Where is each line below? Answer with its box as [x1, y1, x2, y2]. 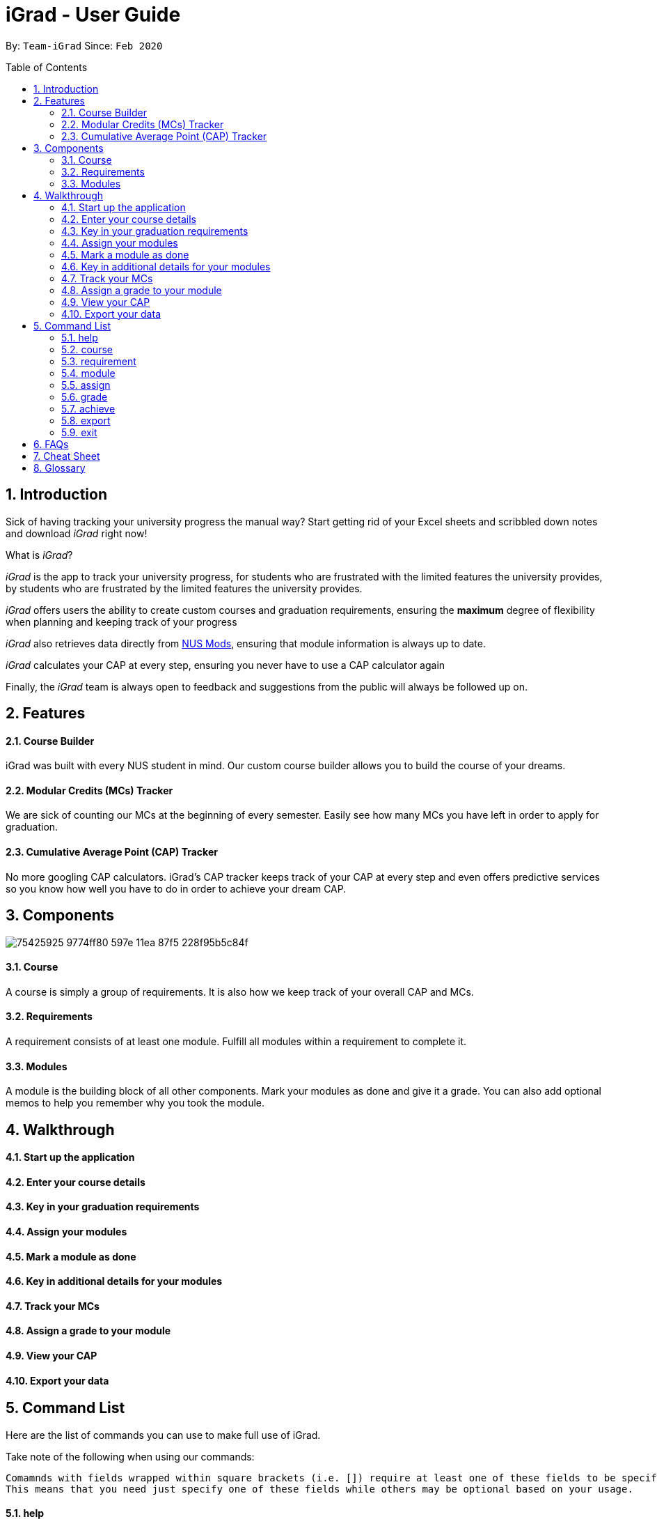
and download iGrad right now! [6, 527, 148, 539]
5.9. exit [61, 426, 97, 438]
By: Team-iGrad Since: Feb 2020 [6, 39, 163, 52]
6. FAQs [33, 438, 69, 450]
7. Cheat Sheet [33, 449, 100, 462]
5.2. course [61, 343, 113, 355]
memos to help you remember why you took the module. [6, 1097, 265, 1109]
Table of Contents [6, 61, 88, 73]
